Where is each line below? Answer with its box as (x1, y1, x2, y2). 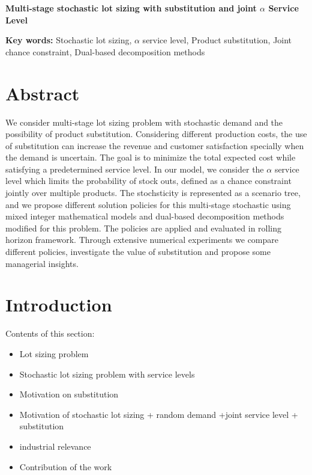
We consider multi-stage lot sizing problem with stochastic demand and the (5, 115, 283, 128)
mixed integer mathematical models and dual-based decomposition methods (5, 210, 284, 222)
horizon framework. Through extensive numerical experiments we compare (5, 233, 279, 246)
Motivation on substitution (19, 388, 119, 400)
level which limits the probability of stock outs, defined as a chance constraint (5, 174, 292, 187)
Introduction (5, 292, 112, 317)
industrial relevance (19, 440, 91, 452)
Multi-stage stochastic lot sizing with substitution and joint (5, 2, 257, 14)
